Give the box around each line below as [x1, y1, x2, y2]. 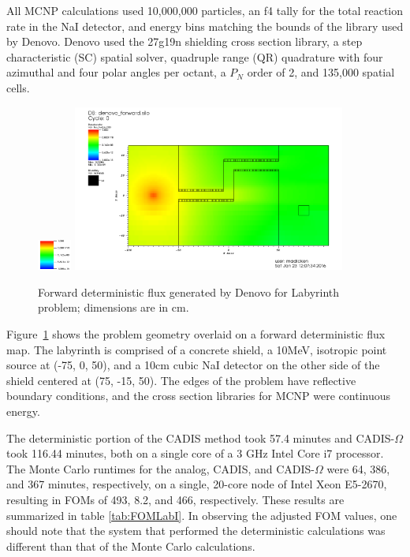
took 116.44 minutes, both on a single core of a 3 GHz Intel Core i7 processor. [6, 445, 384, 462]
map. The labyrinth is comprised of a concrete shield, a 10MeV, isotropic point [6, 341, 387, 357]
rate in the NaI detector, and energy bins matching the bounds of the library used [6, 17, 404, 34]
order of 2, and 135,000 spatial [247, 64, 395, 80]
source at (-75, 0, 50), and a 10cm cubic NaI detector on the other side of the [6, 357, 380, 373]
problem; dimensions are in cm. [38, 299, 189, 316]
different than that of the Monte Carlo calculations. [6, 537, 255, 554]
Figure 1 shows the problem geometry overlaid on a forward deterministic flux [6, 326, 386, 342]
